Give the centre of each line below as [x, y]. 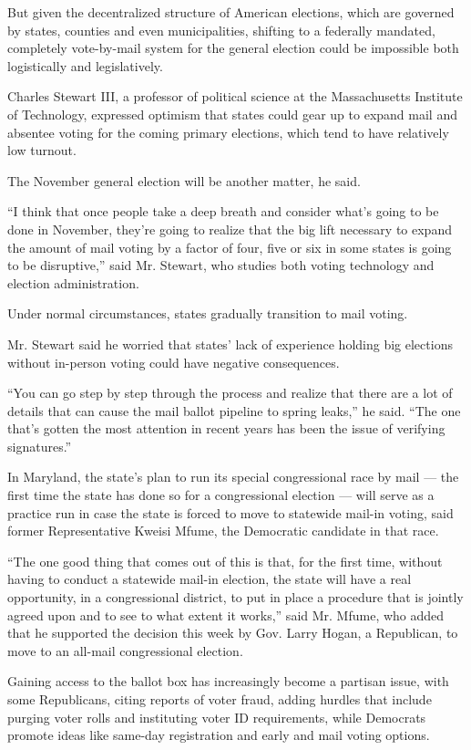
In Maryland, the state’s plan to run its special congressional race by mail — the [233, 477]
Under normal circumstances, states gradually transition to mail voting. [208, 313]
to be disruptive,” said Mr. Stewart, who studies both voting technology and [221, 265]
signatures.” [40, 446]
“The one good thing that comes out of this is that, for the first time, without [225, 561]
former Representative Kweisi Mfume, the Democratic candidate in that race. [223, 531]
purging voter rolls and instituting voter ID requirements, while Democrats [217, 717]
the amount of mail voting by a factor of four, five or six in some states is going [230, 247]
